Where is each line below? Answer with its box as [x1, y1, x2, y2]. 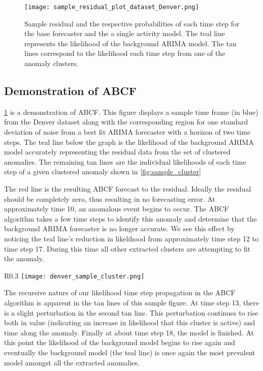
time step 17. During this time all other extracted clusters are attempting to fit [4, 243, 251, 254]
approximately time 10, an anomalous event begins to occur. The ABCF [4, 203, 229, 214]
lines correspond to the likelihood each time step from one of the [24, 48, 225, 58]
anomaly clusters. [24, 58, 79, 69]
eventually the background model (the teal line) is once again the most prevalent [4, 347, 255, 357]
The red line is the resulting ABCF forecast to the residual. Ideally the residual [4, 183, 251, 194]
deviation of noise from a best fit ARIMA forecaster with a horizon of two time [4, 127, 251, 137]
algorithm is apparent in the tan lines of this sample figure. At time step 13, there [4, 297, 259, 307]
